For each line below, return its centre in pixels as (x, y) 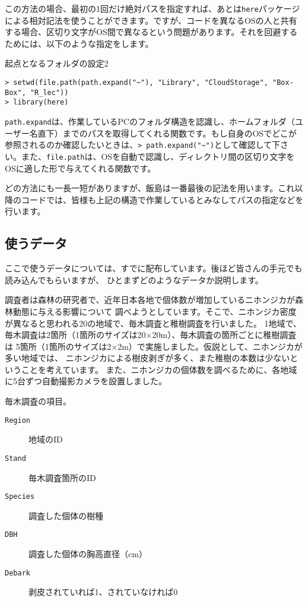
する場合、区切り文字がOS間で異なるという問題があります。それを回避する (151, 32)
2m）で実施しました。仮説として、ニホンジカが (210, 346)
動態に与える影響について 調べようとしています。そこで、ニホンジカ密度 (155, 311)
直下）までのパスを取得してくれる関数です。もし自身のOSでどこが (167, 133)
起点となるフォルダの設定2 (57, 63)
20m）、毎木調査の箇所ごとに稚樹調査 (224, 335)
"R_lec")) (49, 92)
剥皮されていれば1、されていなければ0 (103, 592)
